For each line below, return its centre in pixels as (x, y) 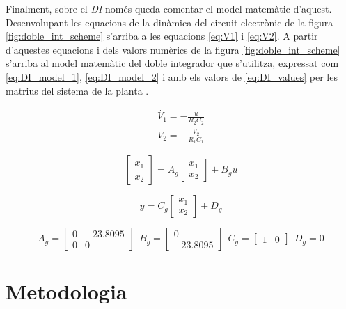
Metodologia (66, 291)
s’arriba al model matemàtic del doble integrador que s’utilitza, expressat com (172, 63)
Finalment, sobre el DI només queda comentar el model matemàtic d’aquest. (169, 8)
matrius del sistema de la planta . (77, 90)
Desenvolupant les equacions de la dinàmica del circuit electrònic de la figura (170, 22)
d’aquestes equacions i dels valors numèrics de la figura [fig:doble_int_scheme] (173, 49)
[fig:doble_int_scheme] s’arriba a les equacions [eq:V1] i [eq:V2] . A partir (162, 36)
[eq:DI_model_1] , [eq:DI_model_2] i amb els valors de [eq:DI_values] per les (172, 76)
